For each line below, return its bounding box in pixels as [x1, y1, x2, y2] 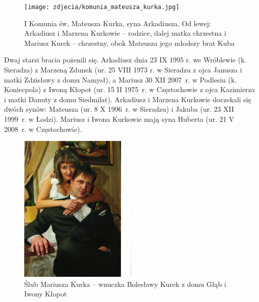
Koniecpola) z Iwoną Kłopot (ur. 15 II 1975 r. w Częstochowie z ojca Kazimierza [4, 84, 255, 95]
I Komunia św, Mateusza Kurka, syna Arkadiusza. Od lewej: [24, 18, 211, 28]
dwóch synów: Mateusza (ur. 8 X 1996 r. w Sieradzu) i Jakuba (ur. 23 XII [4, 104, 234, 114]
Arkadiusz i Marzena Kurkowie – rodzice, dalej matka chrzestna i [24, 28, 226, 38]
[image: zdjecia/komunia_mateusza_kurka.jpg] [24, 4, 179, 11]
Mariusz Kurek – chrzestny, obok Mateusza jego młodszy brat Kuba [24, 37, 235, 48]
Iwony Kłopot [24, 288, 67, 299]
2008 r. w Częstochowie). [4, 123, 82, 134]
